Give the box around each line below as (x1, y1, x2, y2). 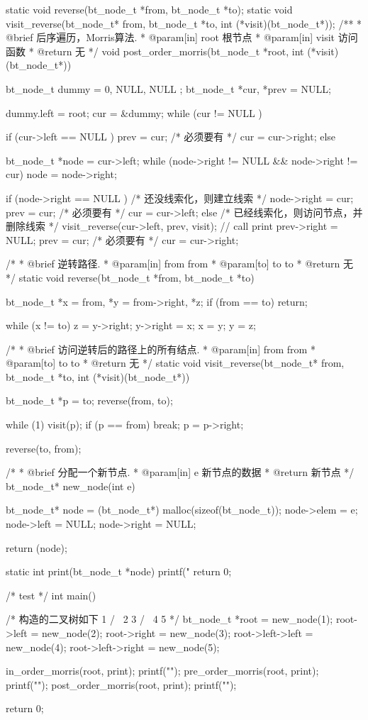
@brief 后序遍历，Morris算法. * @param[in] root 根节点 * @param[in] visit (6, 30, 335, 45)
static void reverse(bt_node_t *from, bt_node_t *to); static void (6, 2, 293, 16)
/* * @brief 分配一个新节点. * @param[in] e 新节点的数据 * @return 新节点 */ (6, 465, 355, 480)
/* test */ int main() (6, 587, 96, 602)
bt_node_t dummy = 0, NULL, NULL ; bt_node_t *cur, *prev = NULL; (6, 81, 332, 96)
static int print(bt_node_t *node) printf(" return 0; (6, 564, 232, 579)
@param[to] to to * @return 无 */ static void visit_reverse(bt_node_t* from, (6, 355, 345, 370)
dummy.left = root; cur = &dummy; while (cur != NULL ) (6, 105, 262, 120)
